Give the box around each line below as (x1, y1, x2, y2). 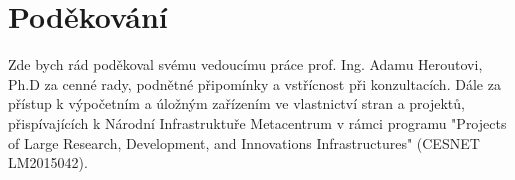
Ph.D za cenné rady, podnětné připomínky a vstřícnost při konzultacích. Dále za (8, 73, 501, 94)
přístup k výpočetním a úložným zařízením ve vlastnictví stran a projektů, (8, 93, 465, 114)
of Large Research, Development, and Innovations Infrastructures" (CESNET (8, 132, 480, 153)
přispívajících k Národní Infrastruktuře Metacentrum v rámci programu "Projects (8, 112, 507, 133)
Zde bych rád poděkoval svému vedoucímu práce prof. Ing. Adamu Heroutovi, (8, 54, 483, 75)
